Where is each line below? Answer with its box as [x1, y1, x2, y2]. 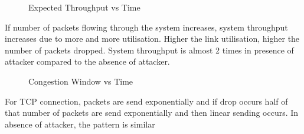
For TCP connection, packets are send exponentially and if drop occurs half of [5, 95, 288, 107]
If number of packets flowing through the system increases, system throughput [5, 21, 288, 33]
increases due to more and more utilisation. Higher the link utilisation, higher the [5, 32, 300, 45]
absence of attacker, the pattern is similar [5, 118, 155, 130]
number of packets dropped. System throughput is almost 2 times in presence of [5, 43, 294, 56]
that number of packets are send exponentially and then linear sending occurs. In [5, 106, 299, 119]
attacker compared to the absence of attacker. [5, 55, 170, 68]
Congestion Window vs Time [28, 75, 133, 87]
